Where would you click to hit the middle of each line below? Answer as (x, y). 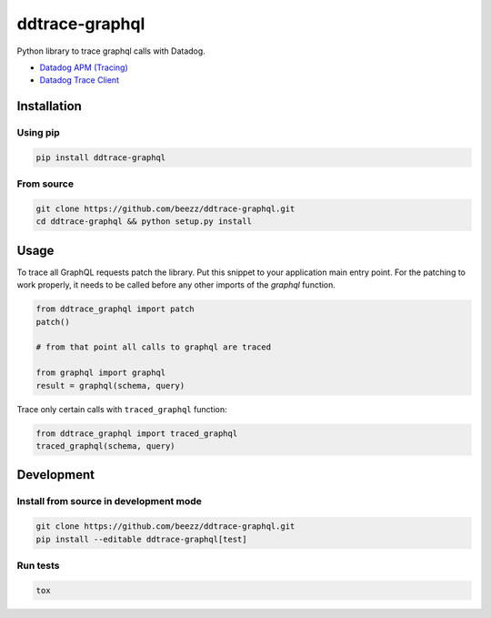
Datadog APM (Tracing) (84, 67)
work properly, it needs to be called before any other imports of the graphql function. (176, 285)
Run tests (38, 565)
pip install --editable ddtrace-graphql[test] (141, 539)
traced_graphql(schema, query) (106, 446)
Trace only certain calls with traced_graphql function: (122, 409)
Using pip (39, 133)
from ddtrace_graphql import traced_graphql (137, 433)
